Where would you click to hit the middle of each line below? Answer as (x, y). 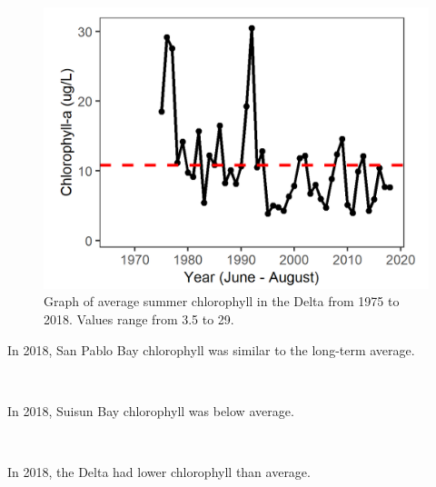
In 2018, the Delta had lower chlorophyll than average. (159, 471)
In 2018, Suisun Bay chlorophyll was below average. (151, 410)
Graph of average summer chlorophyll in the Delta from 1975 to (222, 301)
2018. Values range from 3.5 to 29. (139, 318)
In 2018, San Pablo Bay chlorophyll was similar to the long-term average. (211, 349)
